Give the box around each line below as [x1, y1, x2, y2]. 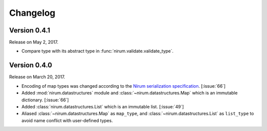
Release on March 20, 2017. [9, 74, 65, 80]
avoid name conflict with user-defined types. [21, 117, 113, 123]
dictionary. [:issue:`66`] [21, 97, 69, 103]
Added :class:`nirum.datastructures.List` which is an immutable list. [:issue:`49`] [21, 103, 184, 109]
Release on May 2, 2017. [9, 39, 59, 45]
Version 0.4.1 [9, 26, 50, 34]
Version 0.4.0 [9, 61, 52, 69]
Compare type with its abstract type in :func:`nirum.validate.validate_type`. [21, 48, 174, 54]
